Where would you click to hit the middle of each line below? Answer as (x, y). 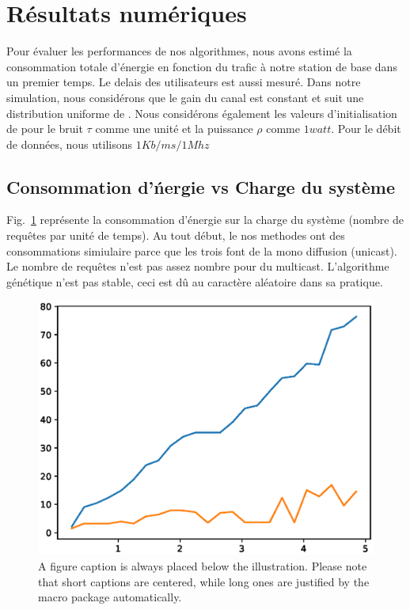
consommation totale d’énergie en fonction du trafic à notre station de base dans (202, 66)
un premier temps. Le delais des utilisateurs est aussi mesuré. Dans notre (184, 82)
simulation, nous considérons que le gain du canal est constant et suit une (185, 97)
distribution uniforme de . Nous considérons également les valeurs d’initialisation (202, 113)
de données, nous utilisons (69, 144)
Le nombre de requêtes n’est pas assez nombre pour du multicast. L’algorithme (198, 266)
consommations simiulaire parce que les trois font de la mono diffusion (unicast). (202, 250)
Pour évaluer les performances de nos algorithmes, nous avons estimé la (179, 51)
